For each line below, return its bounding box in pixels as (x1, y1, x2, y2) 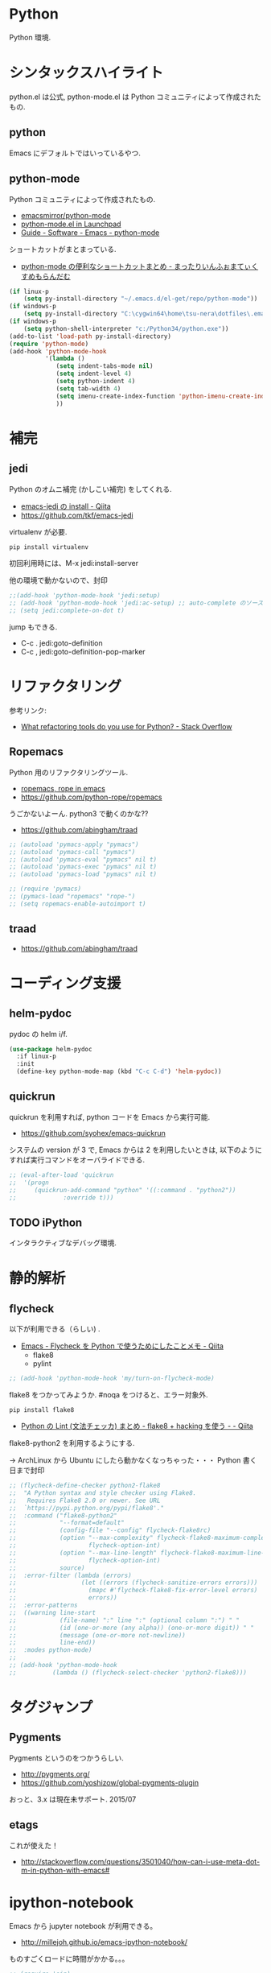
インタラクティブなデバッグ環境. (9, 1238, 117, 1248)
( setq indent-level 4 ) (55, 369, 132, 378)
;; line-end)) (9, 1639, 96, 1647)
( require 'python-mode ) (9, 340, 89, 348)
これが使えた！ (9, 1840, 59, 1850)
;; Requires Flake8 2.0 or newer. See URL (9, 1496, 161, 1505)
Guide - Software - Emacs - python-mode (20, 227, 160, 237)
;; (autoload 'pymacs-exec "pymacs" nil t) (9, 863, 158, 871)
